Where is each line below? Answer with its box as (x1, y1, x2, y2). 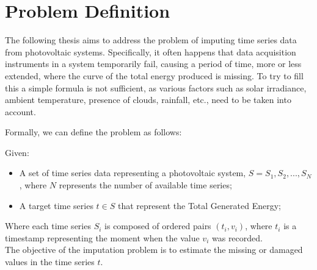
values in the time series (5, 255, 95, 268)
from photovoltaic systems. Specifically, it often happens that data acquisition (5, 45, 296, 58)
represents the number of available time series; (59, 179, 232, 191)
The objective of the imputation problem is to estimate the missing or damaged (5, 243, 303, 256)
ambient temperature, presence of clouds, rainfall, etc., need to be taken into (5, 93, 291, 106)
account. (5, 105, 36, 118)
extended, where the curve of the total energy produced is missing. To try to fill (5, 69, 304, 82)
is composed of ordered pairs (104, 219, 211, 232)
